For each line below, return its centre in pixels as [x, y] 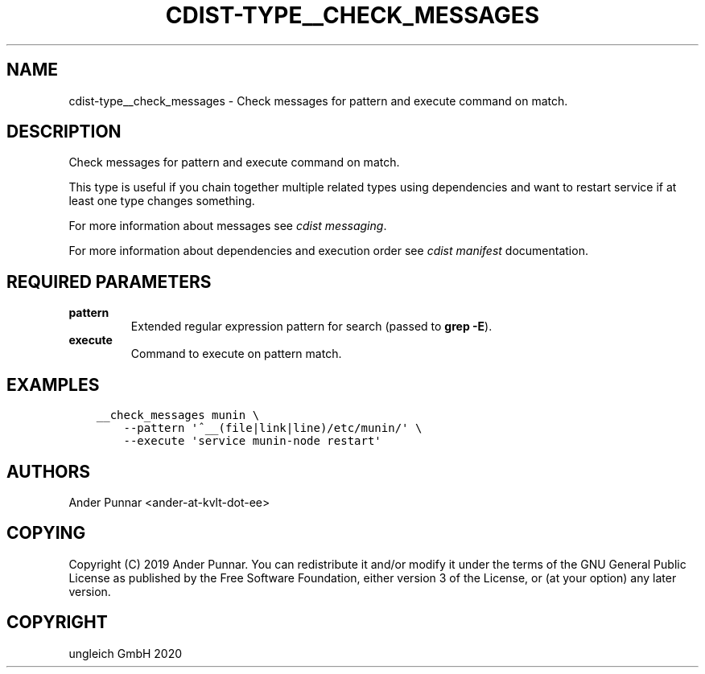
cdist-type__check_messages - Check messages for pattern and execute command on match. [318, 101]
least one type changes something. [162, 201]
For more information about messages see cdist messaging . [228, 226]
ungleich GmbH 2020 [126, 653]
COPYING [46, 533]
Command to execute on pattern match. [236, 354]
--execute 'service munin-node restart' [252, 441]
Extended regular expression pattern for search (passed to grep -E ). [311, 327]
